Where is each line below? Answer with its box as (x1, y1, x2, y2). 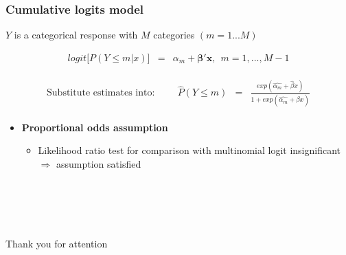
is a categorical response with (14, 27, 138, 42)
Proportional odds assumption (21, 120, 168, 134)
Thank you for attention (5, 236, 108, 251)
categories (153, 27, 195, 42)
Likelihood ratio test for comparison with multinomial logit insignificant (38, 143, 341, 157)
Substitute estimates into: (47, 88, 155, 98)
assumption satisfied (56, 156, 141, 170)
